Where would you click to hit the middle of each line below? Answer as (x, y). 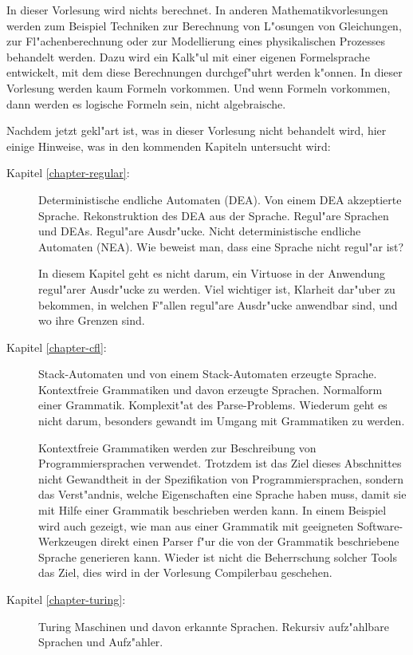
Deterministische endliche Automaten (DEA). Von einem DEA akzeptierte (220, 199)
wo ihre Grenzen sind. (92, 320)
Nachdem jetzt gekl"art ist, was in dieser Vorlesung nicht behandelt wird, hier (197, 130)
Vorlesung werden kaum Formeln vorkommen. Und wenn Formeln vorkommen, (199, 87)
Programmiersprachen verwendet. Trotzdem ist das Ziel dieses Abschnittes (220, 463)
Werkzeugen (68, 541)
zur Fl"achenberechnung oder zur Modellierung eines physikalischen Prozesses (196, 41)
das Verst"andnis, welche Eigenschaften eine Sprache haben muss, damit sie (222, 494)
